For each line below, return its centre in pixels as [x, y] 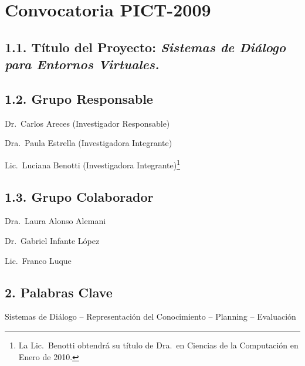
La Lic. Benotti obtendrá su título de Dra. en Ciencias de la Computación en [158, 345]
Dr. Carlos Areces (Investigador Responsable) [87, 123]
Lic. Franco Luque [38, 260]
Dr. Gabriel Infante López [52, 240]
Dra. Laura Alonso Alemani [55, 221]
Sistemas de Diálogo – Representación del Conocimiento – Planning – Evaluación [150, 316]
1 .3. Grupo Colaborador [79, 196]
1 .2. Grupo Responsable [79, 98]
